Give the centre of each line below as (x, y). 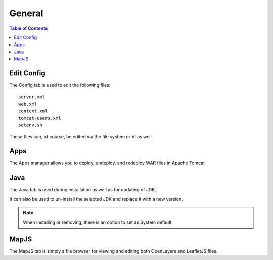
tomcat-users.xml (40, 118)
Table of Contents (29, 28)
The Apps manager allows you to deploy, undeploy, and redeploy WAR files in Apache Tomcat (107, 163)
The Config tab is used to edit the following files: (60, 85)
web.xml (28, 104)
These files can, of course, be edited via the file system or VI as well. (81, 137)
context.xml (33, 111)
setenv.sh (30, 125)
